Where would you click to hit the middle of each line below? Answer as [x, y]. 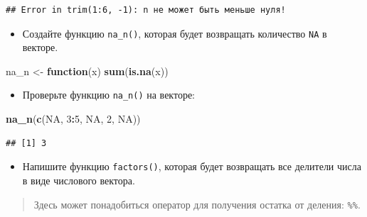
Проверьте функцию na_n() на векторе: [109, 95]
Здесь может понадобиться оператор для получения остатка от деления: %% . [197, 204]
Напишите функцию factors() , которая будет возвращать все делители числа [192, 166]
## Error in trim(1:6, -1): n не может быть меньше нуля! [146, 10]
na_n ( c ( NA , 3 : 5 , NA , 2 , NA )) [73, 119]
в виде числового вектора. [79, 180]
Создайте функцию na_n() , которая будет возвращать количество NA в [175, 33]
